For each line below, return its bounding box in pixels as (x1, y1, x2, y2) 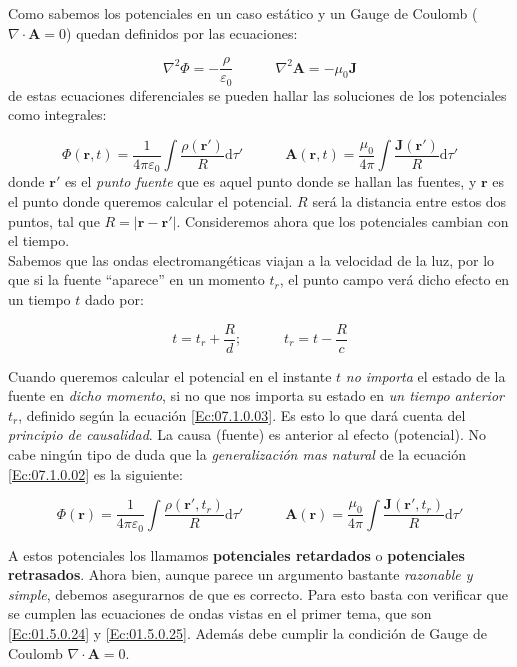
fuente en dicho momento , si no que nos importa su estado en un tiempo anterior (8, 385, 504, 406)
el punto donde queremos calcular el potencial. (8, 191, 293, 211)
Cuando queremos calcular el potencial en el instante (8, 365, 332, 386)
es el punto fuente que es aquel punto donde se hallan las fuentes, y (64, 171, 477, 192)
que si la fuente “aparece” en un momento (8, 269, 265, 290)
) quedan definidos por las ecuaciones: (66, 22, 298, 43)
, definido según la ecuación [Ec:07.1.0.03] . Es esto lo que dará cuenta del (18, 404, 466, 425)
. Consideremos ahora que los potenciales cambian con (176, 210, 509, 231)
